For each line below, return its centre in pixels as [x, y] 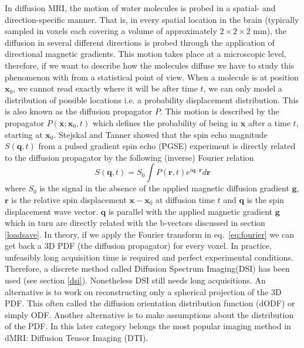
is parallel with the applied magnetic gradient [190, 211]
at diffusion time [185, 199]
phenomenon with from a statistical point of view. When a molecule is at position [152, 77]
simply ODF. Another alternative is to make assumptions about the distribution [149, 314]
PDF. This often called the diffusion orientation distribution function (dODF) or [150, 303]
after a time [269, 122]
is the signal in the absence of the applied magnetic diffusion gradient [164, 188]
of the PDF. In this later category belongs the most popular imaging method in [148, 326]
